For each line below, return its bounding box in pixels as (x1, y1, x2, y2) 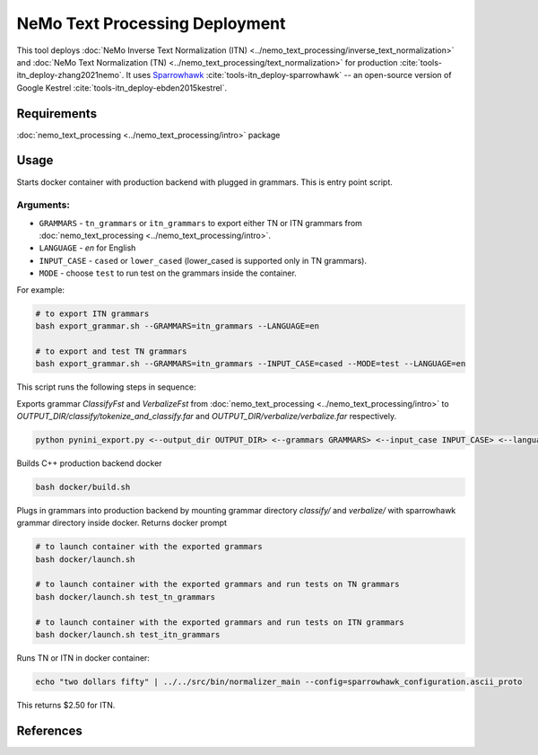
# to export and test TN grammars (35, 346, 187, 356)
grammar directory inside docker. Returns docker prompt (16, 517, 228, 529)
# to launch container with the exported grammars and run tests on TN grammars (35, 579, 400, 590)
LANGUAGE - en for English (39, 242, 136, 253)
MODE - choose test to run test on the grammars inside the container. (39, 268, 298, 278)
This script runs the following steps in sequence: (16, 382, 196, 392)
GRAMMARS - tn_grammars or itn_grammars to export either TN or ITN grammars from (39, 217, 363, 228)
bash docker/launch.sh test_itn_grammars (35, 629, 221, 639)
